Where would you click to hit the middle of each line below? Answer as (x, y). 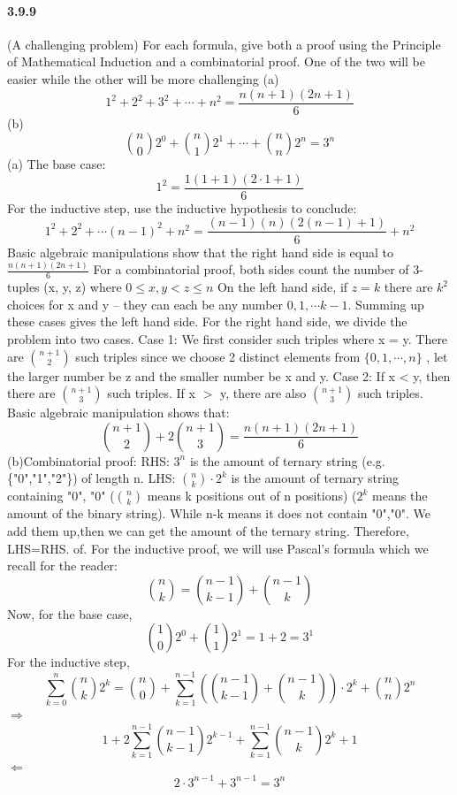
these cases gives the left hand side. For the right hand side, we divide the (207, 321)
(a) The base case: (57, 164)
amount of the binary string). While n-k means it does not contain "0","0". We (219, 513)
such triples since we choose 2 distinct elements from (218, 356)
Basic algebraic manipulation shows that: (118, 413)
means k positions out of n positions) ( (252, 496)
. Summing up (386, 304)
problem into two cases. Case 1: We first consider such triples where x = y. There (228, 339)
